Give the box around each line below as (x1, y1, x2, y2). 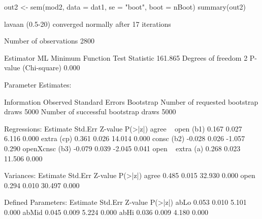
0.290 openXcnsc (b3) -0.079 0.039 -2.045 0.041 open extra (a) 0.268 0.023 (4, 143, 241, 153)
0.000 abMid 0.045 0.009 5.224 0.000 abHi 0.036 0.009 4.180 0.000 (4, 206, 209, 217)
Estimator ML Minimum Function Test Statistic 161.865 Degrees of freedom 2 (4, 52, 248, 63)
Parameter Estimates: (4, 79, 72, 90)
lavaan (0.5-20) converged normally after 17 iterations (4, 18, 171, 29)
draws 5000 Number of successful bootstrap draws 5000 (4, 106, 176, 117)
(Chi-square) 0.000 (22, 62, 80, 73)
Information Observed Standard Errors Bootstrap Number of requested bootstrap (4, 96, 258, 107)
